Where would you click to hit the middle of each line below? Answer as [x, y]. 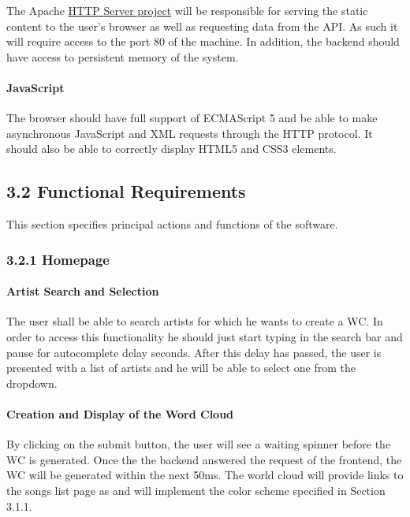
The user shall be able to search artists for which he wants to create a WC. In [195, 321]
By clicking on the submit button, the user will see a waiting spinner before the [199, 444]
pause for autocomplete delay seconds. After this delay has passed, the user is [194, 352]
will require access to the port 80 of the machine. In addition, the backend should [203, 41]
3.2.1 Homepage [58, 259]
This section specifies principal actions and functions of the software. [172, 224]
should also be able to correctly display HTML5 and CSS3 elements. [171, 149]
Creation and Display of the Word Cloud [120, 413]
